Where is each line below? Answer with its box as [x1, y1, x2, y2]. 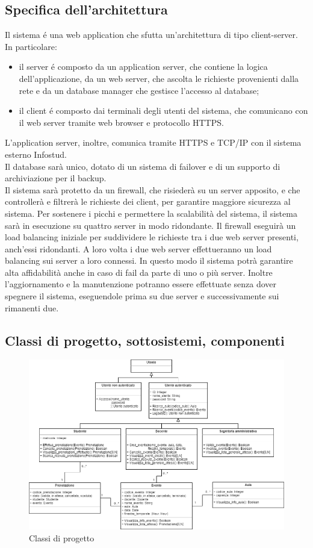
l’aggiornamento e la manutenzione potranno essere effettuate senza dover [5, 278, 277, 290]
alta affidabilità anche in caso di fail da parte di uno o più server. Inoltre [5, 266, 273, 278]
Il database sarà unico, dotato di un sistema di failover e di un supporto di [5, 160, 280, 172]
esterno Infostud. [5, 148, 67, 160]
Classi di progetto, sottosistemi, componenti [5, 331, 285, 349]
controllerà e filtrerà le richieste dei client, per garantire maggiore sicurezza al [5, 195, 291, 208]
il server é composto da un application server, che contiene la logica [19, 60, 268, 73]
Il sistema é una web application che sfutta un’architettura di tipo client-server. [5, 28, 298, 41]
